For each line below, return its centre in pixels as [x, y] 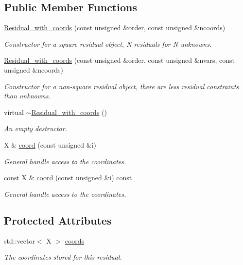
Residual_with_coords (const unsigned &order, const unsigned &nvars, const [120, 60]
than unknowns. [27, 96]
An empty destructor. [35, 128]
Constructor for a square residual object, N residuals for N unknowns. [108, 44]
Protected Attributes [58, 220]
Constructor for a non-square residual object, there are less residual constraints [121, 86]
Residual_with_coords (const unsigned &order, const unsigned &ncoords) [115, 28]
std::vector [19, 240]
